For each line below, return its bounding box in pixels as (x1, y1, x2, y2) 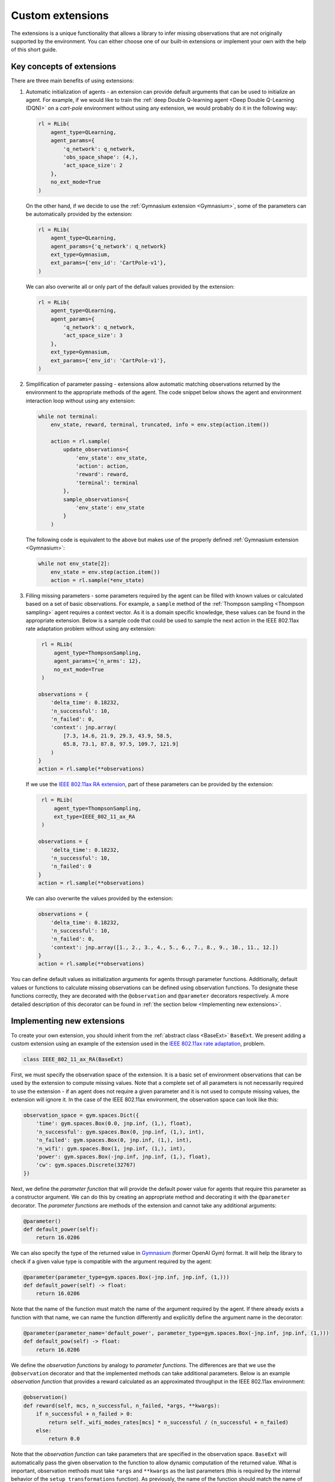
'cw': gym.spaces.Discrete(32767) (36, 1162, 136, 1168)
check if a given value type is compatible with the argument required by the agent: (11, 1257, 212, 1265)
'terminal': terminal (75, 479, 138, 486)
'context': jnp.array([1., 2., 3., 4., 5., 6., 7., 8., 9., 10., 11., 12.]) (50, 944, 279, 951)
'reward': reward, (75, 471, 130, 478)
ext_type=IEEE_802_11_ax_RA (53, 813, 136, 820)
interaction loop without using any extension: (25, 397, 136, 404)
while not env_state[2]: (38, 560, 111, 567)
